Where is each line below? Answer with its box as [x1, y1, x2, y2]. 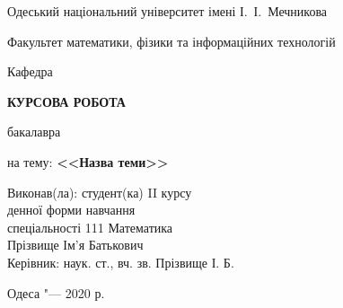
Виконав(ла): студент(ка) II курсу [7, 182, 192, 201]
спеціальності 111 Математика [7, 217, 173, 236]
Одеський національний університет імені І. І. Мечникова [7, 2, 328, 20]
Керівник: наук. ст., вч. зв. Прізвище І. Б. [7, 252, 234, 271]
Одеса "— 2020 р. [7, 283, 105, 302]
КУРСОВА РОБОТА [7, 92, 126, 110]
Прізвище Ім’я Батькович [7, 235, 144, 254]
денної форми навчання [7, 200, 136, 219]
